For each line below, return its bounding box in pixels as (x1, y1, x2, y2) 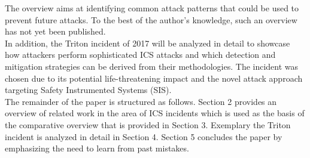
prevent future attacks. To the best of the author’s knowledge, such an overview (5, 13, 297, 26)
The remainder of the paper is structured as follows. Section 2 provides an (5, 95, 277, 107)
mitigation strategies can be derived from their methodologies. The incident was (5, 60, 299, 72)
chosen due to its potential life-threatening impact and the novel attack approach (5, 72, 303, 84)
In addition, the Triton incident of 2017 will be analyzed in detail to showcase (5, 36, 290, 49)
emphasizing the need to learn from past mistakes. (5, 142, 189, 154)
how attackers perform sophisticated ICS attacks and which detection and (5, 48, 276, 61)
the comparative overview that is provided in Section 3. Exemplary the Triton (5, 118, 291, 131)
